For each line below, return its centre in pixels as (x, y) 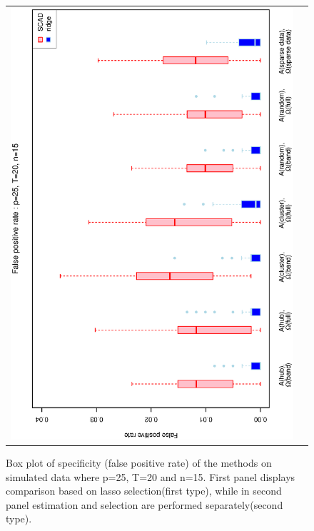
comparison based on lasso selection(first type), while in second (144, 491)
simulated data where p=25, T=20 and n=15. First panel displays (151, 476)
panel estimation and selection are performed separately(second (145, 504)
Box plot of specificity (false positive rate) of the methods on (139, 463)
